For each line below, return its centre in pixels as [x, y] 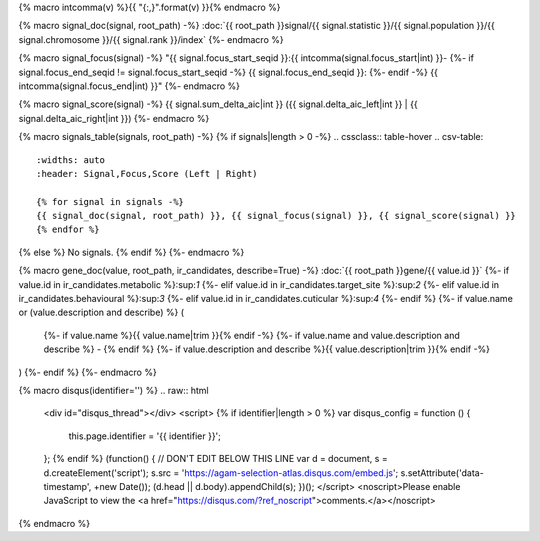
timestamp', [67, 486]
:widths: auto [70, 159]
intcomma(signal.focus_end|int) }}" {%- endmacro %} [129, 86]
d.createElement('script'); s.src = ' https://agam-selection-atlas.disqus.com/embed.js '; [221, 472]
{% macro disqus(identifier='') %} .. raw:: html [113, 390]
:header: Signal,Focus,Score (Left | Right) [147, 173]
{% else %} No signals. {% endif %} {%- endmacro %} [131, 252]
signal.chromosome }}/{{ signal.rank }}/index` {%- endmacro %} [151, 39]
